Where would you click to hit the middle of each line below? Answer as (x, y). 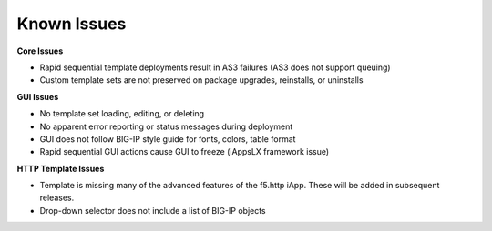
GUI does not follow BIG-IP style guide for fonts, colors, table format (168, 139)
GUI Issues (38, 96)
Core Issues (40, 51)
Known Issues (72, 24)
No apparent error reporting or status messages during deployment (166, 126)
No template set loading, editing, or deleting (122, 114)
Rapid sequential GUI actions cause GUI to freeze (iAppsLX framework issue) (184, 152)
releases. (57, 198)
